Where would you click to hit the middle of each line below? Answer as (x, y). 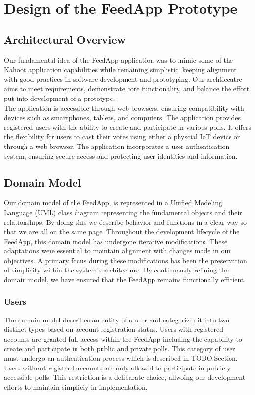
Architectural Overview (65, 39)
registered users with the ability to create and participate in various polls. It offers (127, 127)
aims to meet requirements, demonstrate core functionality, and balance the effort (127, 88)
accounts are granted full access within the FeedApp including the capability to (123, 339)
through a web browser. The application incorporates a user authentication (117, 146)
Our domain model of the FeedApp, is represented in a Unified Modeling (113, 203)
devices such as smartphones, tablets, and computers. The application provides (122, 117)
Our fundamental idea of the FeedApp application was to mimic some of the (119, 60)
